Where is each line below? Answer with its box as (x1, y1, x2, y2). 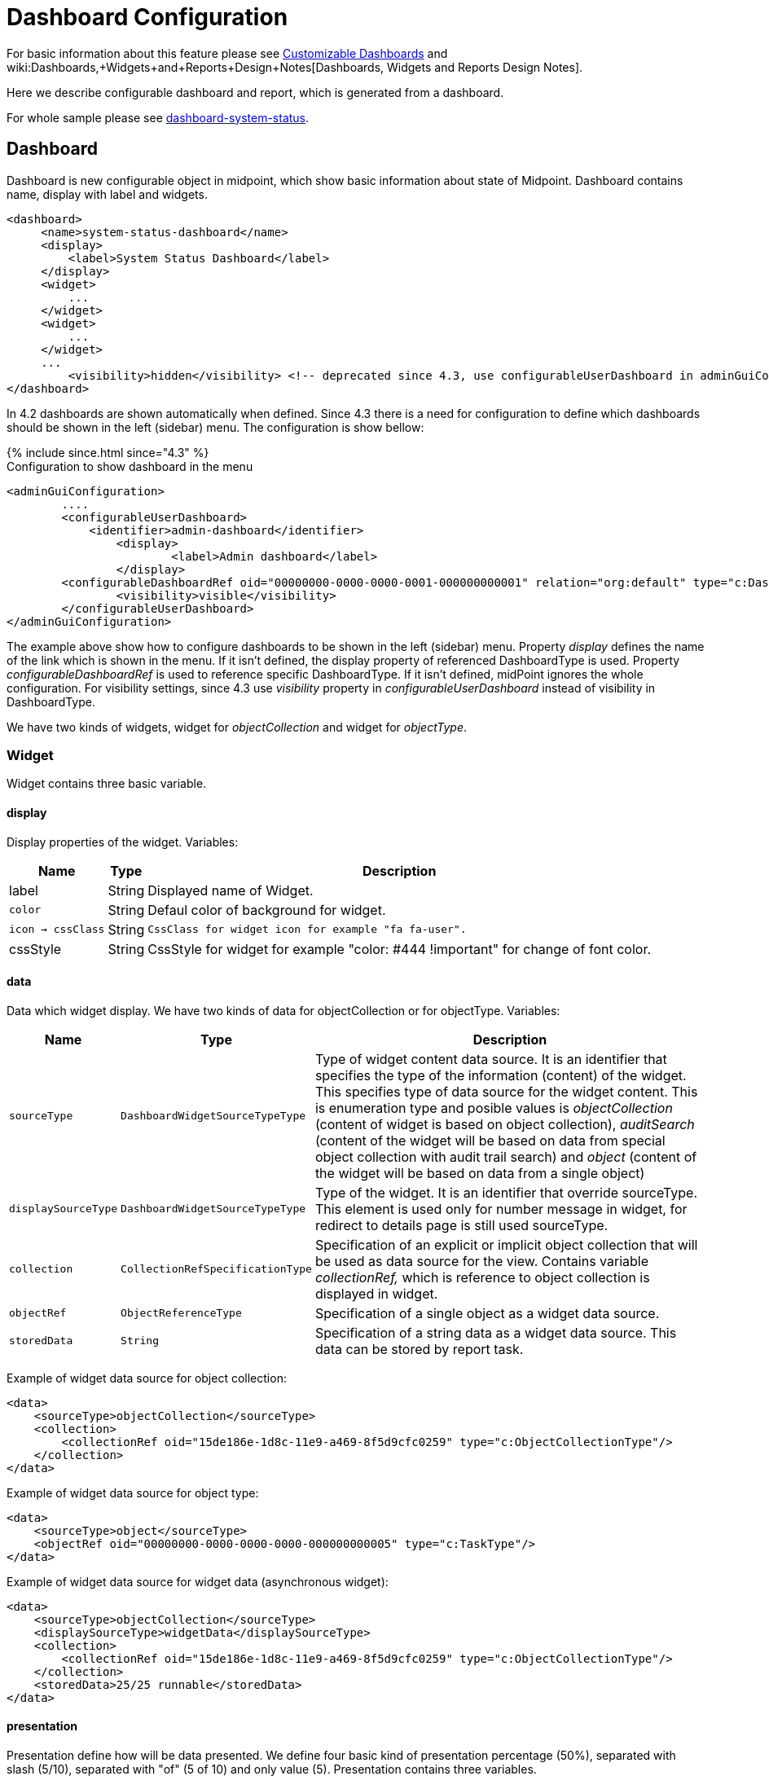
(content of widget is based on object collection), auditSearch (314, 1115, 695, 1132)
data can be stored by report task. (314, 1340, 524, 1357)
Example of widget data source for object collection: (7, 1370, 287, 1385)
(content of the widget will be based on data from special (314, 1132, 666, 1149)
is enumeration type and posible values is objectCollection (314, 1099, 673, 1116)
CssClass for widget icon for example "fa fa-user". (147, 923, 467, 936)
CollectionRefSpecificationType (121, 1263, 312, 1276)
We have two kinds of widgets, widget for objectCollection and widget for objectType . (7, 719, 468, 734)
